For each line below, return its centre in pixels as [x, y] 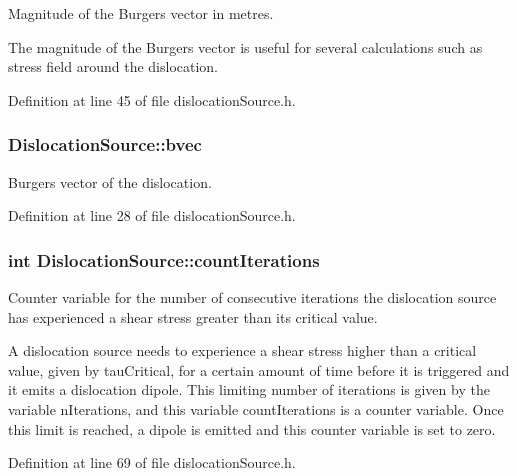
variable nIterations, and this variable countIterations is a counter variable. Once [256, 408]
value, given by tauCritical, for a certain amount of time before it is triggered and [259, 369]
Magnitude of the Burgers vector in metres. [141, 13]
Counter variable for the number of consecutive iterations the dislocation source [252, 297]
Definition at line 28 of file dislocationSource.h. [152, 215]
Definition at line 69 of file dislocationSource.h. [152, 462]
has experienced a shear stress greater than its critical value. [193, 316]
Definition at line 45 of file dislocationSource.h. [152, 99]
